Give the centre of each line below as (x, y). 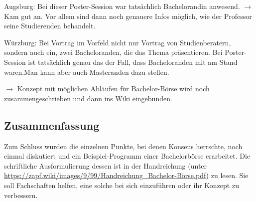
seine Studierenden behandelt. (50, 26)
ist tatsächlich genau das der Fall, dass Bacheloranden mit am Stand (133, 62)
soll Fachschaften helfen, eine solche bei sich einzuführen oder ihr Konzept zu (122, 185)
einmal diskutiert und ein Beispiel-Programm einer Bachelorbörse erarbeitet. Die (127, 156)
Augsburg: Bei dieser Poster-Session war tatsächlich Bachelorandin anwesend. (122, 6)
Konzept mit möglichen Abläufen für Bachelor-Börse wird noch (113, 89)
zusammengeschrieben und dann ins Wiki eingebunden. (88, 98)
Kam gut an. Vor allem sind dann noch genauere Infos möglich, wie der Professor (128, 16)
